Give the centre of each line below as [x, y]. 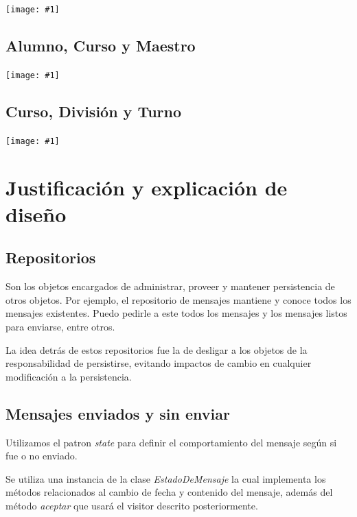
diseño [36, 214]
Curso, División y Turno [94, 111]
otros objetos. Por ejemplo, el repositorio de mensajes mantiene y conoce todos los [178, 299]
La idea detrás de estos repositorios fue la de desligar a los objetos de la [157, 349]
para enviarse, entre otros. [60, 326]
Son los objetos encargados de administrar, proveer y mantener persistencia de [170, 286]
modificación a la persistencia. [69, 376]
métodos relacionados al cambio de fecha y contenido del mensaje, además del [169, 492]
